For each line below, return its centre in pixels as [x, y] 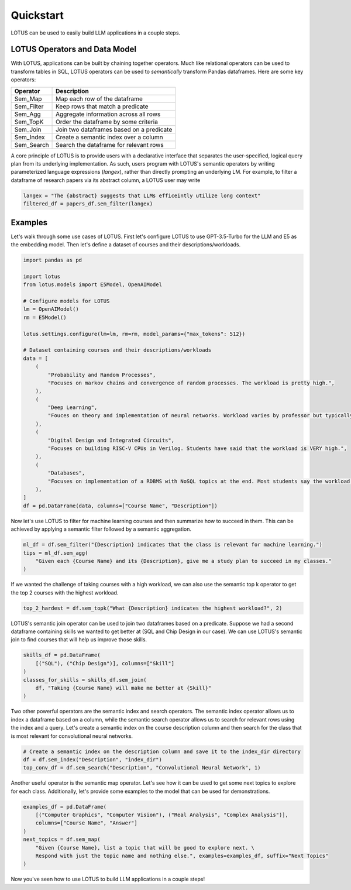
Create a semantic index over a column [109, 137]
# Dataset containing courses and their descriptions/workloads [117, 350]
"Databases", [66, 473]
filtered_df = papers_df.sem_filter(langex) [88, 204]
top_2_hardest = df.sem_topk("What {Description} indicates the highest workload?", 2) [153, 608]
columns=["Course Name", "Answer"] [86, 823]
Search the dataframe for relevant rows [110, 145]
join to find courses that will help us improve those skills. [79, 640]
